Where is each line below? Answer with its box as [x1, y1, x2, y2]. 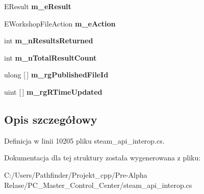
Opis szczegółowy [4, 111, 97, 127]
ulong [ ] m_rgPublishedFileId [4, 69, 109, 80]
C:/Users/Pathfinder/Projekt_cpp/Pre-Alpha [4, 169, 147, 180]
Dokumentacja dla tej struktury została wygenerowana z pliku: [4, 152, 201, 163]
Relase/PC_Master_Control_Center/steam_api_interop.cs [4, 179, 192, 190]
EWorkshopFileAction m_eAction [4, 18, 116, 29]
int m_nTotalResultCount [4, 52, 97, 63]
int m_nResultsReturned [4, 35, 93, 46]
